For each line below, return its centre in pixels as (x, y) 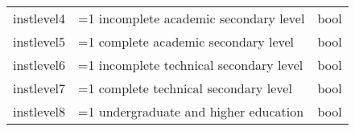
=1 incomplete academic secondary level (191, 18)
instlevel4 (39, 18)
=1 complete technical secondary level (185, 88)
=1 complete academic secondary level (186, 41)
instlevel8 (39, 111)
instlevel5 (39, 41)
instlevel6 (39, 65)
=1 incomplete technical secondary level (190, 65)
